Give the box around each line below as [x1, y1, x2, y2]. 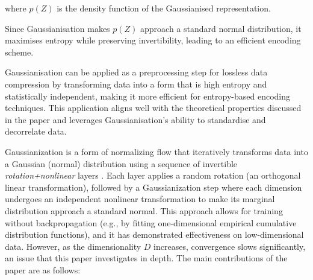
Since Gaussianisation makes [5, 22, 110, 34]
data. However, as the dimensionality [5, 240, 141, 252]
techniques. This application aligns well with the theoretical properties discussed [5, 101, 302, 114]
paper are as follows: [5, 263, 81, 276]
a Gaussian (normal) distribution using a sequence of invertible [5, 157, 238, 170]
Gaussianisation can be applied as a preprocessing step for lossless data [5, 66, 268, 78]
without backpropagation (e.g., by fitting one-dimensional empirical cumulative [5, 216, 297, 229]
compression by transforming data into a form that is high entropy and [5, 77, 267, 90]
